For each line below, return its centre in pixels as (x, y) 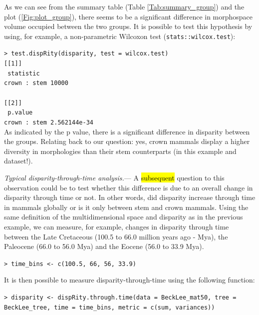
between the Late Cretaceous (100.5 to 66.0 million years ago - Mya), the (116, 236)
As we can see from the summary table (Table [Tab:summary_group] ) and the (124, 6)
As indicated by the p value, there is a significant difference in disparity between (127, 131)
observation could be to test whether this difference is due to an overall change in (129, 187)
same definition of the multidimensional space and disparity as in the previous (124, 217)
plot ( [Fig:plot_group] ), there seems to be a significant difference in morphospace (129, 16)
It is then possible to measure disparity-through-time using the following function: (129, 280)
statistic (24, 73)
